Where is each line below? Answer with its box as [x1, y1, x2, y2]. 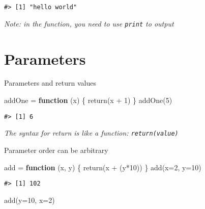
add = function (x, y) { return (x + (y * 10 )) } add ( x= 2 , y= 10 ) [4, 162, 201, 172]
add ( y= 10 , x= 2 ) [4, 194, 55, 205]
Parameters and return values [4, 77, 96, 88]
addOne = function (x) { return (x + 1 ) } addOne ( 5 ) [4, 95, 172, 106]
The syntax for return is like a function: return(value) [4, 127, 179, 138]
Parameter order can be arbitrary [4, 144, 108, 155]
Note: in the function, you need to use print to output [4, 18, 174, 29]
